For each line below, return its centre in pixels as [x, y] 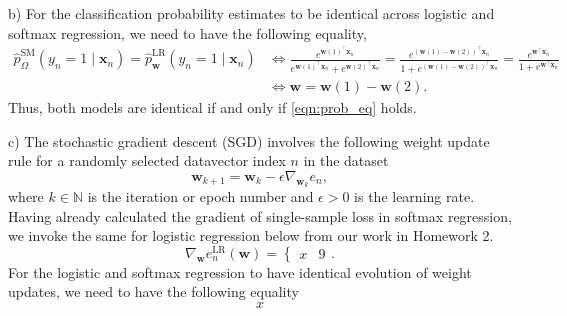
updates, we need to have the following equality [153, 291]
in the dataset [346, 160]
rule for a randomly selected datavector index [147, 160]
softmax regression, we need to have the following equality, [187, 32]
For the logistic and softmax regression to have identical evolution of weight [240, 271]
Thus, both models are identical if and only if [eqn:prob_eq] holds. [212, 106]
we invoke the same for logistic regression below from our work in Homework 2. [251, 235]
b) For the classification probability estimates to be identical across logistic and [251, 13]
